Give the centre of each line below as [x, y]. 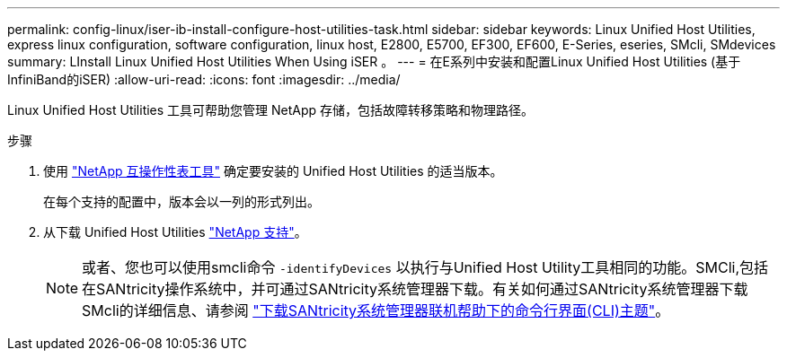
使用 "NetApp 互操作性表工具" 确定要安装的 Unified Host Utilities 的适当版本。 [273, 171]
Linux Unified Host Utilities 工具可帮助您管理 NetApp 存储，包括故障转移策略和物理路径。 [271, 110]
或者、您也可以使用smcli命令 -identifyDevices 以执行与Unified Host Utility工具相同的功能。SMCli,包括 [425, 267]
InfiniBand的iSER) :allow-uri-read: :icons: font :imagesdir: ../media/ [204, 79]
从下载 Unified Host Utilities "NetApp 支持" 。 [175, 232]
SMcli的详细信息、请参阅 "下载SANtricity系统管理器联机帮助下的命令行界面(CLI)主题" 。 [376, 310]
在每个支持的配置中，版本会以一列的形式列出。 [181, 201]
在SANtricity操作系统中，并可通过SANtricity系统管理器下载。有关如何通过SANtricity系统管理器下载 [415, 289]
